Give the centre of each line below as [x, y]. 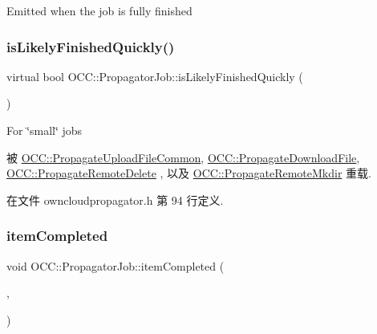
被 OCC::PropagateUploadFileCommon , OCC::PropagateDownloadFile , [183, 157]
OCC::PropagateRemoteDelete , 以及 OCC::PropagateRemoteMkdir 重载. [189, 173]
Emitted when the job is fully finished [99, 10]
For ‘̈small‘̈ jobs [45, 130]
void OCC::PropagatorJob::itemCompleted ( [116, 265]
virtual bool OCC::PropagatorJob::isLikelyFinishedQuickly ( [155, 76]
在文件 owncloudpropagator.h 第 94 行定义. [115, 200]
